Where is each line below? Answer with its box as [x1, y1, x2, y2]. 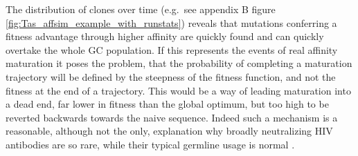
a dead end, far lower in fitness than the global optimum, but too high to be [6, 97, 329, 111]
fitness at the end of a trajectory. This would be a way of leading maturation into [6, 83, 351, 97]
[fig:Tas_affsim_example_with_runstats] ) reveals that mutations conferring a [6, 15, 337, 30]
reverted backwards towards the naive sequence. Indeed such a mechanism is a [6, 110, 338, 124]
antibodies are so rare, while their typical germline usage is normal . [6, 137, 295, 151]
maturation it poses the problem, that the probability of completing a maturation [6, 56, 352, 70]
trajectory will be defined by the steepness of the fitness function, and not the [6, 69, 336, 84]
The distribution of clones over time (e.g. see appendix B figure [6, 2, 276, 16]
